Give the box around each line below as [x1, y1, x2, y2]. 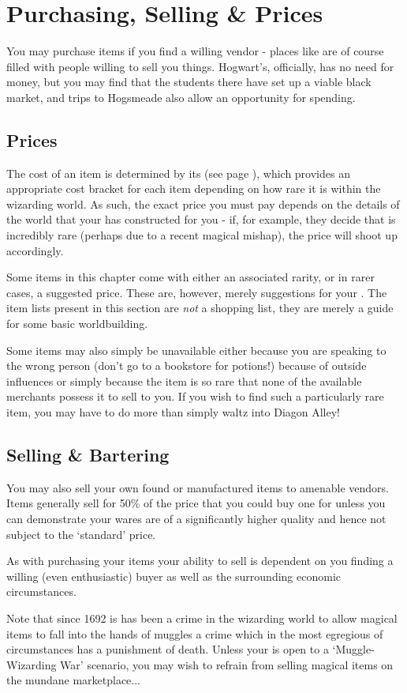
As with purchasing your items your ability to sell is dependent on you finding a [6, 552, 394, 569]
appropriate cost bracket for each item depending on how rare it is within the [6, 180, 381, 197]
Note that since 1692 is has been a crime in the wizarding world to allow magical [6, 609, 398, 626]
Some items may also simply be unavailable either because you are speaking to [6, 341, 386, 358]
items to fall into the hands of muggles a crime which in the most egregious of [6, 625, 383, 642]
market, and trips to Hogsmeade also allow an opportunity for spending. [6, 89, 356, 105]
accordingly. [6, 242, 64, 258]
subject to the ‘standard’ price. [6, 525, 156, 542]
